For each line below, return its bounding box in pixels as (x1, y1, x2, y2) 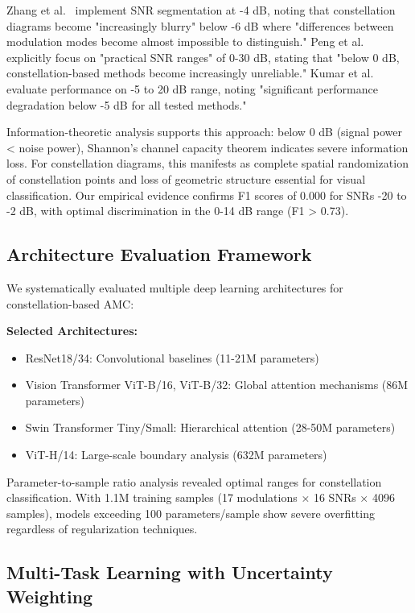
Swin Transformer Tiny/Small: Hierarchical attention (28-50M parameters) (25, 419, 396, 436)
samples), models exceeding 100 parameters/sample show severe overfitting (6, 504, 375, 521)
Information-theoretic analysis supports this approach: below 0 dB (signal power (6, 123, 403, 140)
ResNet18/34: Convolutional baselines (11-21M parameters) (25, 349, 319, 366)
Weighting (6, 583, 93, 608)
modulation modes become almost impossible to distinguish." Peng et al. (6, 33, 364, 50)
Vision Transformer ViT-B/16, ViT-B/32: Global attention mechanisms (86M (25, 376, 409, 393)
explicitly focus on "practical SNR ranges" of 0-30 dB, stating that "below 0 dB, (6, 48, 400, 65)
